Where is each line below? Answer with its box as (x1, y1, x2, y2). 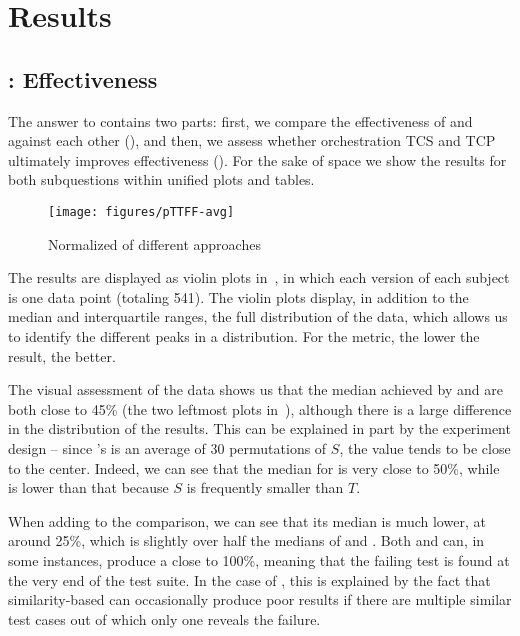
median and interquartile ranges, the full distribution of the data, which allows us (8, 306, 508, 327)
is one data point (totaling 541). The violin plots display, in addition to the (8, 286, 469, 307)
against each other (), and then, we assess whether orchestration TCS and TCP (8, 130, 496, 151)
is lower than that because (8, 477, 169, 498)
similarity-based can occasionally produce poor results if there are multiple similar (8, 589, 512, 610)
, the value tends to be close (339, 437, 511, 458)
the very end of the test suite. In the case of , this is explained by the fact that (8, 569, 491, 590)
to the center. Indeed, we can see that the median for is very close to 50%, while (8, 457, 500, 478)
